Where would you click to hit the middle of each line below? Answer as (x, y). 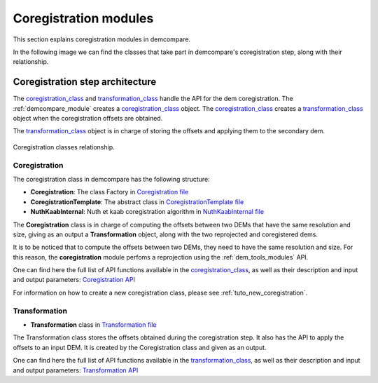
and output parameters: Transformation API (76, 370)
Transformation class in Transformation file (93, 324)
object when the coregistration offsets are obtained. (88, 119)
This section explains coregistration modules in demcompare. (102, 39)
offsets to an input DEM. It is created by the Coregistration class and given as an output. (140, 347)
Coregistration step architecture (85, 82)
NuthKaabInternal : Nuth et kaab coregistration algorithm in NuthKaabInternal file (147, 212)
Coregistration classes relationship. (64, 147)
